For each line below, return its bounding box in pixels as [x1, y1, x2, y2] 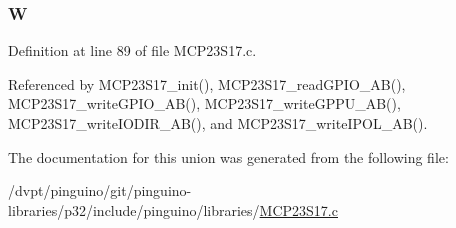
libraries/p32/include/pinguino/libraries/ [8, 199, 260, 220]
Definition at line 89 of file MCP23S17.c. [8, 40, 257, 61]
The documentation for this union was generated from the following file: [8, 146, 449, 167]
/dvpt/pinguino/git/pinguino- [8, 180, 192, 201]
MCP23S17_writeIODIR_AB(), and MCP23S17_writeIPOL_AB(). [8, 113, 428, 133]
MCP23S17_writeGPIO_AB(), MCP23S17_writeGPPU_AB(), [8, 93, 401, 114]
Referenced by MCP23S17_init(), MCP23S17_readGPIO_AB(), [8, 73, 406, 94]
